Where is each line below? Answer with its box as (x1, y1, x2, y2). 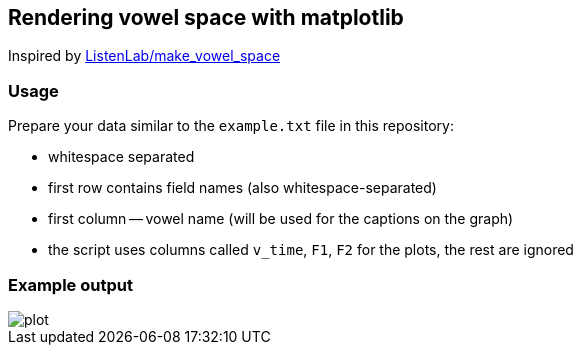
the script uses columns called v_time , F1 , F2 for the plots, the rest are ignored (48, 241, 574, 259)
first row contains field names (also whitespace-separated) (48, 179, 437, 197)
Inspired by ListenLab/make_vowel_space (8, 47, 281, 65)
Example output (8, 274, 133, 295)
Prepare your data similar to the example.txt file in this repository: (8, 117, 454, 135)
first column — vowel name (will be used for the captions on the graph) (48, 210, 514, 228)
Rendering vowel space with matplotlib (8, 5, 404, 30)
